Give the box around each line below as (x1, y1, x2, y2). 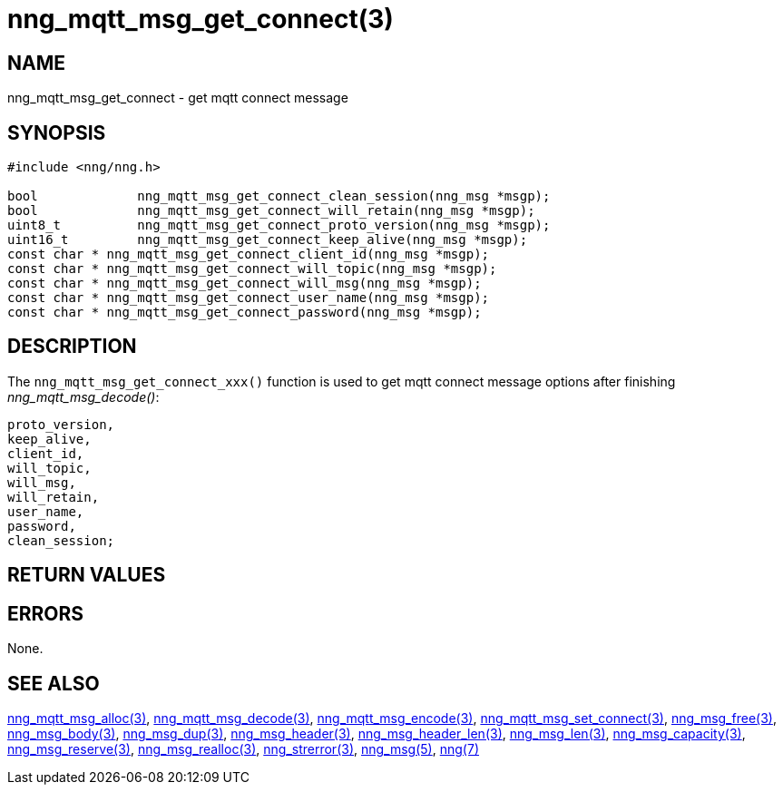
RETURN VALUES (7, 563, 166, 587)
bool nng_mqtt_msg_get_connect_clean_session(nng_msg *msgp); (7, 189, 551, 204)
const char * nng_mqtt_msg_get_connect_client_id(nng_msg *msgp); (7, 247, 490, 262)
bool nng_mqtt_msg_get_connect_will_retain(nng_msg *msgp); (7, 203, 535, 219)
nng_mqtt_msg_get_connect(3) (7, 4, 394, 34)
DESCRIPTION (7, 335, 137, 358)
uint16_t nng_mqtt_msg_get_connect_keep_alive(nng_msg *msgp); (7, 232, 528, 248)
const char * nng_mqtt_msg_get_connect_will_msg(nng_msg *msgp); (7, 276, 482, 291)
